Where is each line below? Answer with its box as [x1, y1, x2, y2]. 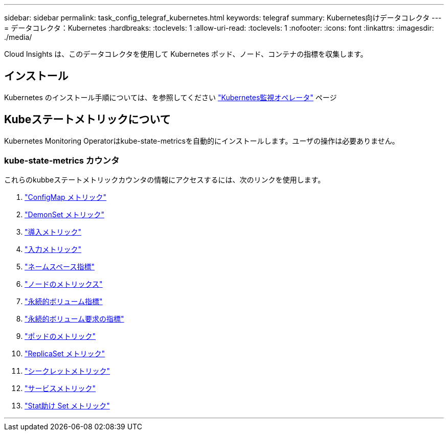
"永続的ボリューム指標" [25, 297, 103, 306]
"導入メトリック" [25, 227, 82, 237]
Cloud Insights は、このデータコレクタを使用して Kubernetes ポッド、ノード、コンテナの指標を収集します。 [4, 50, 368, 58]
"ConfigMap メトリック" [25, 193, 107, 202]
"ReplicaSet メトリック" [25, 349, 105, 358]
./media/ [4, 33, 32, 41]
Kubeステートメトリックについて [4, 113, 171, 126]
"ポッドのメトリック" [25, 332, 96, 341]
